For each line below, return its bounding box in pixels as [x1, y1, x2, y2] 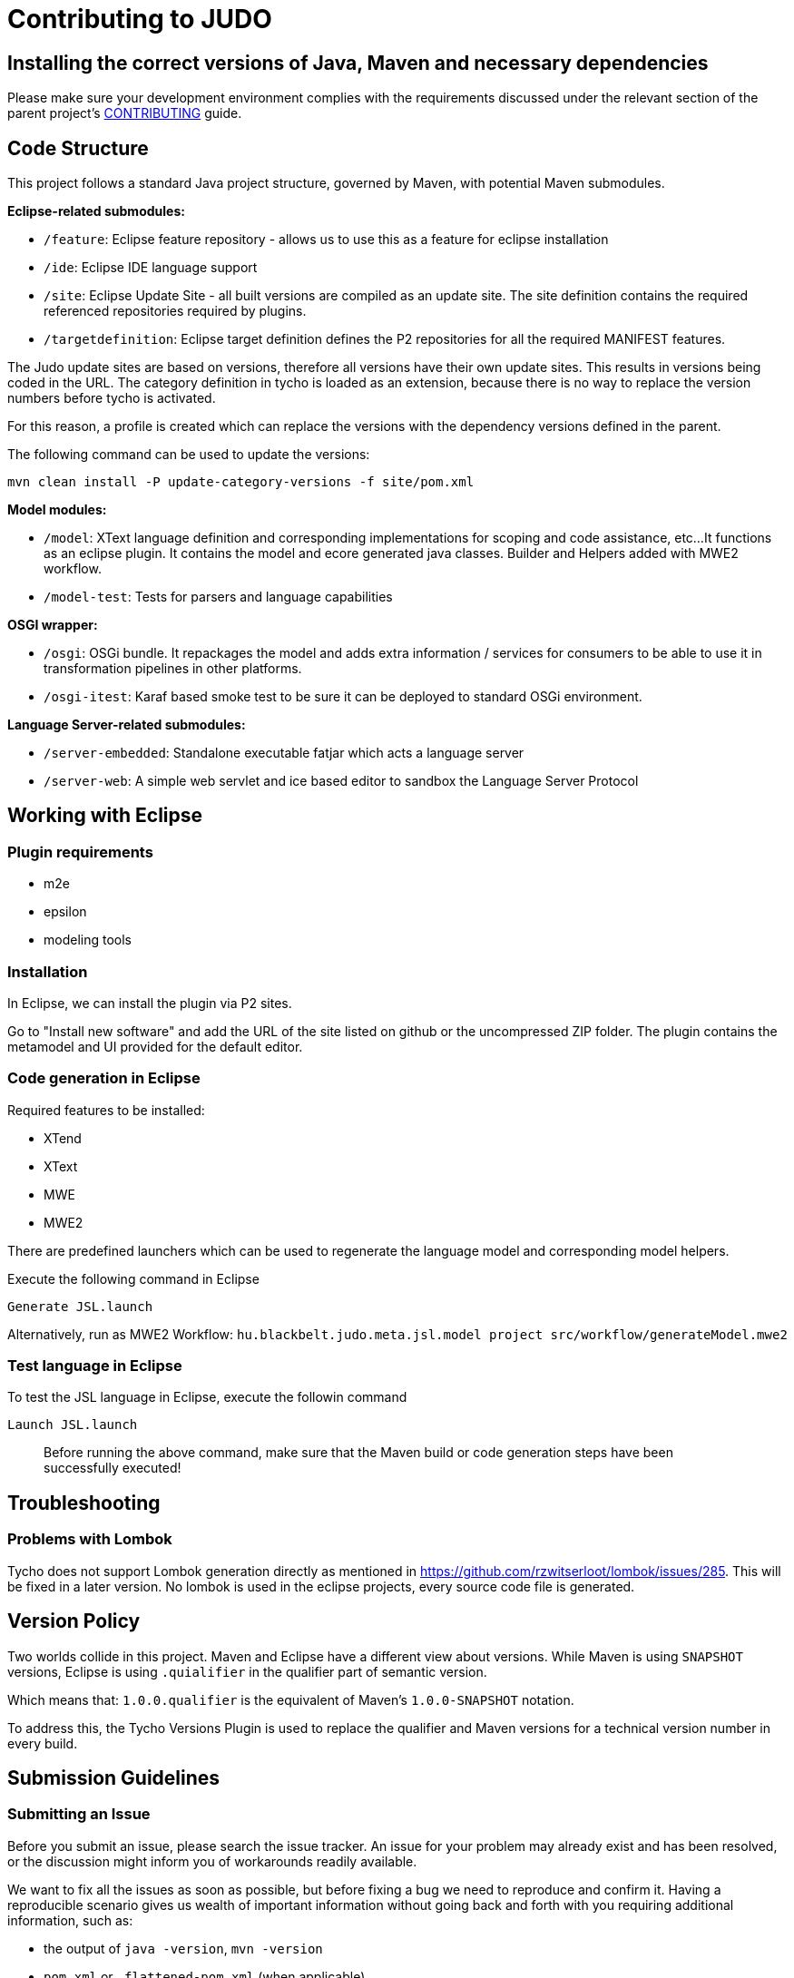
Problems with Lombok [7, 1530, 172, 1549]
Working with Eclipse [7, 804, 203, 827]
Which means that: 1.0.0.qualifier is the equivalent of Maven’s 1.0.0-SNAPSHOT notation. [7, 1691, 574, 1708]
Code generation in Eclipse [7, 1069, 201, 1088]
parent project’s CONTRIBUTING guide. [7, 105, 242, 122]
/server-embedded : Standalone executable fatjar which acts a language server [44, 745, 524, 761]
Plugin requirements [7, 842, 153, 861]
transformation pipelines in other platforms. [44, 661, 302, 677]
